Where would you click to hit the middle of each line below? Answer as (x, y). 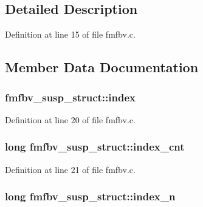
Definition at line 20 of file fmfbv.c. (70, 119)
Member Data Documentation (102, 67)
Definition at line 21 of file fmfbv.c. (70, 169)
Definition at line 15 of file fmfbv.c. (70, 34)
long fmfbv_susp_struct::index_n (90, 196)
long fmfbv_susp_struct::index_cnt (95, 147)
